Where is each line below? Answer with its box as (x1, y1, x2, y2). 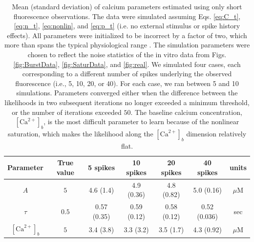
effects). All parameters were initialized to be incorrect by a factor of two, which (7, 30, 247, 40)
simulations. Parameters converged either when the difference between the (16, 88, 238, 98)
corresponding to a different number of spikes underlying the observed (22, 68, 232, 79)
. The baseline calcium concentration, (130, 107, 242, 117)
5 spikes (88, 162, 115, 173)
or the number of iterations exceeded (12, 107, 122, 117)
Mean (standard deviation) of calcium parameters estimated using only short (12, 1, 242, 11)
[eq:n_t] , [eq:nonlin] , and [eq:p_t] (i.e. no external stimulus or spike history (14, 21, 240, 31)
